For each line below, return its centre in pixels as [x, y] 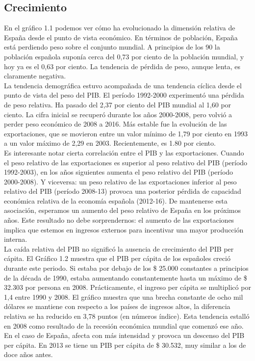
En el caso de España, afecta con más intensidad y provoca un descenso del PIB [124, 335]
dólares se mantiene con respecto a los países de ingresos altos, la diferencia [117, 306]
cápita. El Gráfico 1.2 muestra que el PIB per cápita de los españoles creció [117, 258]
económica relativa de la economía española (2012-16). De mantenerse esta [116, 200]
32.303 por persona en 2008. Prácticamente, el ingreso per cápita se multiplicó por [127, 287]
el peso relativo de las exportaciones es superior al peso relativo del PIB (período [126, 162]
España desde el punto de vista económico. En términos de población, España [121, 37]
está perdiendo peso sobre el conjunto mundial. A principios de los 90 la [112, 47]
